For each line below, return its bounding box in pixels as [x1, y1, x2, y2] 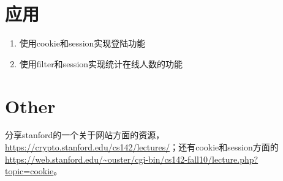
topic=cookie [5, 164, 54, 177]
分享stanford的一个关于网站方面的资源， [5, 128, 165, 141]
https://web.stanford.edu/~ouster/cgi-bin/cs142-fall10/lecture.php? [5, 152, 258, 165]
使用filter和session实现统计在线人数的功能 [19, 57, 183, 70]
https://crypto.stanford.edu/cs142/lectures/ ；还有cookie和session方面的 [5, 141, 279, 153]
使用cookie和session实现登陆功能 [19, 37, 146, 50]
